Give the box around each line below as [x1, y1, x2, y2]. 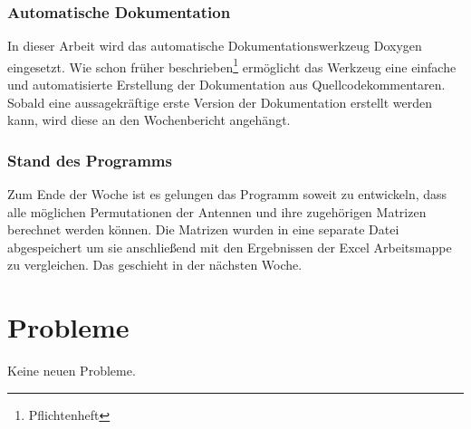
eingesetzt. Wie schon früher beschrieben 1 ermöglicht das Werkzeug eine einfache [7, 54, 457, 76]
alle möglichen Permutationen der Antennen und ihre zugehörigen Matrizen [7, 202, 427, 221]
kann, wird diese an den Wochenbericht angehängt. [7, 110, 291, 129]
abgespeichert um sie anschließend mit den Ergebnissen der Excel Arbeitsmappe [7, 237, 452, 256]
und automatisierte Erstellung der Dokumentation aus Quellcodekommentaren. [7, 75, 446, 94]
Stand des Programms [7, 148, 172, 171]
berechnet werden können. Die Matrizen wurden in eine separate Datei [7, 220, 399, 239]
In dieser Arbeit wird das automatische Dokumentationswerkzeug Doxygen [7, 36, 422, 55]
